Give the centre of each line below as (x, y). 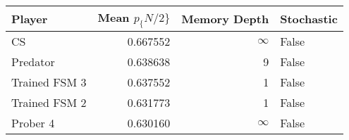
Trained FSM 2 (49, 103)
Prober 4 (33, 123)
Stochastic (309, 19)
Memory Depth (225, 19)
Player (30, 19)
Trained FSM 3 (49, 82)
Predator (33, 62)
